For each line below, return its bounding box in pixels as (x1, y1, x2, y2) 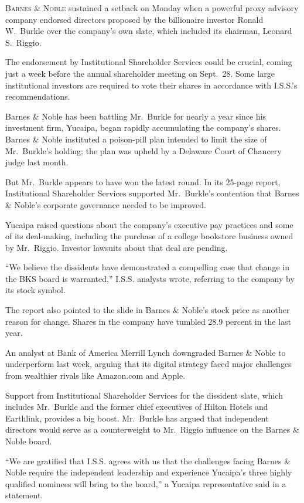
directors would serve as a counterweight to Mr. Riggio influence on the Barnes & (5, 423, 299, 436)
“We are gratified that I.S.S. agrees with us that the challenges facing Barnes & (5, 454, 291, 467)
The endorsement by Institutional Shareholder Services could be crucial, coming (5, 56, 292, 68)
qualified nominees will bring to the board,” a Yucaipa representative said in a (5, 477, 286, 490)
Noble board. (5, 435, 52, 447)
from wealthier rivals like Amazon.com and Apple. (5, 369, 186, 382)
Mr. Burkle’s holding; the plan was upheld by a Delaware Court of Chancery (5, 144, 282, 157)
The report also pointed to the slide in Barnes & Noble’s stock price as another (5, 304, 290, 316)
